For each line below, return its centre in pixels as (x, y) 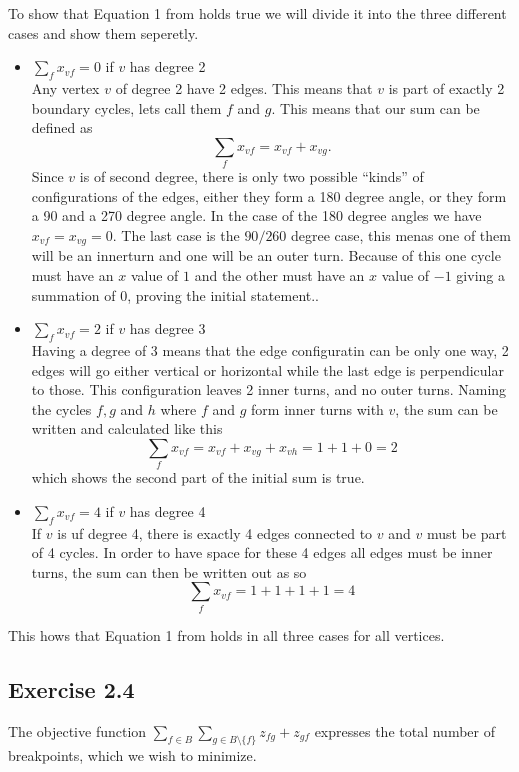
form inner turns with (317, 408)
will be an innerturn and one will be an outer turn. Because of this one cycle (266, 255)
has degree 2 (167, 66)
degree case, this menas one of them (401, 234)
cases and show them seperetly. (103, 32)
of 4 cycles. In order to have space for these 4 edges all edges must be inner (262, 552)
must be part (466, 532)
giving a (480, 274)
